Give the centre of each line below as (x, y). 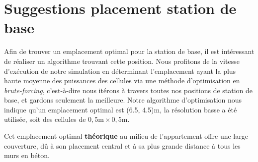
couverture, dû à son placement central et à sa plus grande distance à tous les (122, 145)
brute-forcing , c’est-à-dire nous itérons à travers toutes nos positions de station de (129, 90)
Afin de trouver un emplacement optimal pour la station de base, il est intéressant (129, 51)
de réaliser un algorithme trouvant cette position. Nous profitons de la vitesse (122, 61)
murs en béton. (27, 155)
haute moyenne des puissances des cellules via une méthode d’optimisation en (122, 81)
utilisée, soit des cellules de (45, 119)
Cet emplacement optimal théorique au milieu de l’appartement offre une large (126, 136)
